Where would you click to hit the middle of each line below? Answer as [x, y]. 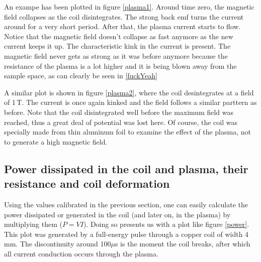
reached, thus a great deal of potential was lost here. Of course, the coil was [121, 122]
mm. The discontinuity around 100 [58, 244]
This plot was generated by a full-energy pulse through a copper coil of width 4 [126, 234]
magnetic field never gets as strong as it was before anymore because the [116, 55]
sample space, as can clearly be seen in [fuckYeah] [81, 76]
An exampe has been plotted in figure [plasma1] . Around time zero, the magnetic [129, 7]
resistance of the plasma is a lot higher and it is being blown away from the [120, 65]
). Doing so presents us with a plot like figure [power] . [166, 224]
